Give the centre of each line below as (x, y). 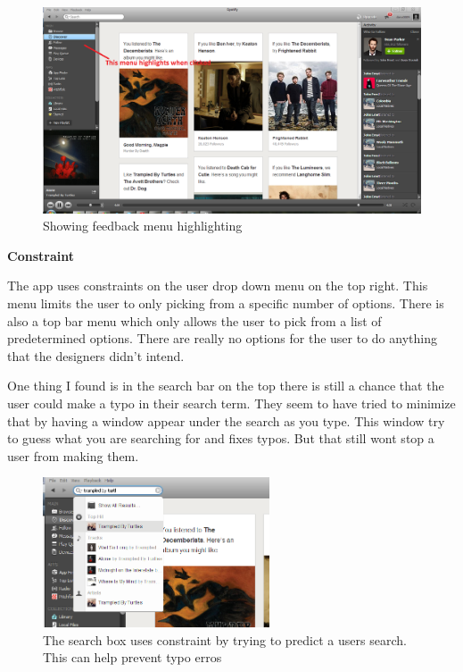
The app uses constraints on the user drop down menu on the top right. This (218, 286)
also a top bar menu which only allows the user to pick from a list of (194, 320)
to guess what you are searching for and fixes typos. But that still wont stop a (221, 438)
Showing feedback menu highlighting (143, 226)
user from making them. (73, 455)
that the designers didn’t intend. (96, 355)
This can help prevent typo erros (132, 657)
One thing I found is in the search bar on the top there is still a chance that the (226, 386)
